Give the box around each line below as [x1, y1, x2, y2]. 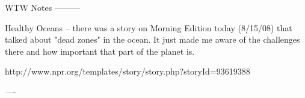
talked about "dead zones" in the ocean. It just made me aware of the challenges [5, 33, 300, 46]
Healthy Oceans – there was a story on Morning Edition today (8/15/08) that [5, 21, 292, 34]
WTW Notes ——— [5, 1, 80, 13]
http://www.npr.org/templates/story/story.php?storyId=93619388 [5, 65, 250, 78]
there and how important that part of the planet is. [5, 44, 195, 57]
